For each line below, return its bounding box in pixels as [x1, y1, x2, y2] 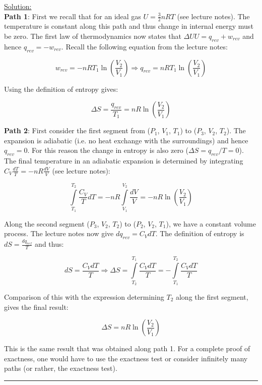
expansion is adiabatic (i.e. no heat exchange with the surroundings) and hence [4, 135, 248, 145]
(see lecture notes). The [177, 11, 250, 21]
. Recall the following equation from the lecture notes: [61, 41, 228, 51]
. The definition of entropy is [155, 228, 244, 239]
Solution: [4, 1, 32, 11]
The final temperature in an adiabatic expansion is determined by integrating [4, 155, 243, 166]
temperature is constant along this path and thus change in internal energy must [4, 21, 253, 31]
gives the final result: [4, 301, 69, 312]
